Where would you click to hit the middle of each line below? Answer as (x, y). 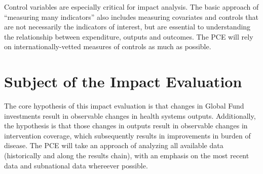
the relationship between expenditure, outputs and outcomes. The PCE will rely (129, 36)
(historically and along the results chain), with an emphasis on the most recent (127, 155)
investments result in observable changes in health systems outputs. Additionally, (130, 115)
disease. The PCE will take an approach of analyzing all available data (114, 145)
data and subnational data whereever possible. (76, 165)
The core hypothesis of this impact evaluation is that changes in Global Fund (124, 106)
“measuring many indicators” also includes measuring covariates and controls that (131, 16)
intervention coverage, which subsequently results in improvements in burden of (127, 135)
